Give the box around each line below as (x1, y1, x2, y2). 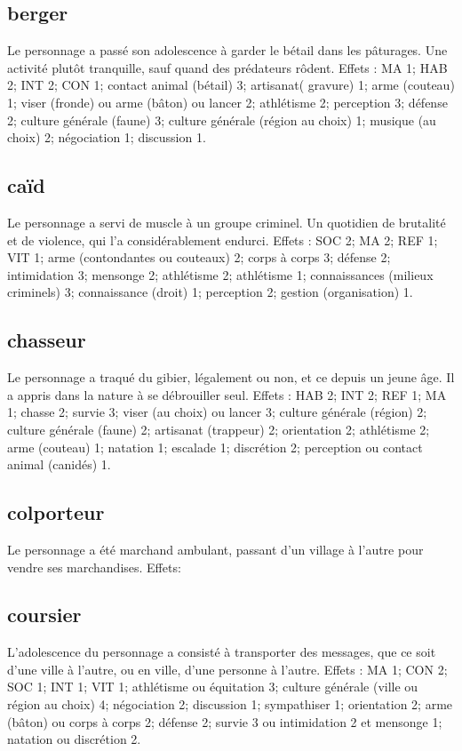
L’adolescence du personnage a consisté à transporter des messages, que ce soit (7, 643, 436, 661)
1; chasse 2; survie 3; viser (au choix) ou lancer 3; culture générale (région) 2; (7, 403, 427, 421)
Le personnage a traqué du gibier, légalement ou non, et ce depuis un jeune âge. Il (7, 368, 455, 387)
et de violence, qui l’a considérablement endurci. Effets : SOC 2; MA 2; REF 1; (7, 230, 438, 249)
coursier (7, 601, 82, 628)
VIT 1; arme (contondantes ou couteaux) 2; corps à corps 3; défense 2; (7, 248, 391, 267)
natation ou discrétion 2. (7, 730, 141, 748)
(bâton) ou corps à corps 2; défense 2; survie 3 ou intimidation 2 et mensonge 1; (7, 712, 442, 731)
